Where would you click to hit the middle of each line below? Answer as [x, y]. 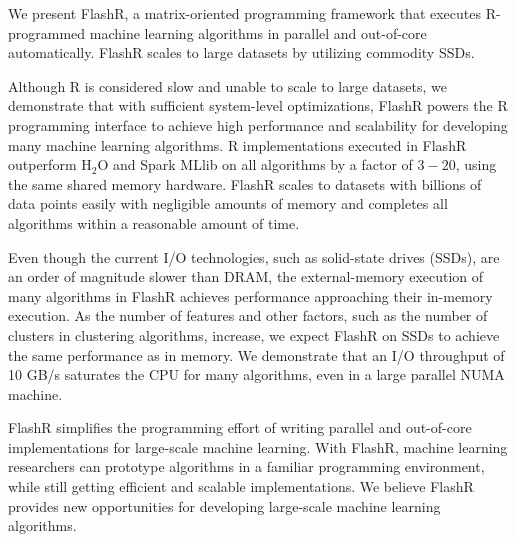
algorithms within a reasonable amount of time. [154, 222]
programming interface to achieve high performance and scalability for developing [258, 124]
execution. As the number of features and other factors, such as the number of [248, 315]
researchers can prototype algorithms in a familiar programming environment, [246, 466]
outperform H [50, 164]
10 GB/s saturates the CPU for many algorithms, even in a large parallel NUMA [256, 374]
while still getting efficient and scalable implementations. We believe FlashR [241, 486]
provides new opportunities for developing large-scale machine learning [224, 505]
